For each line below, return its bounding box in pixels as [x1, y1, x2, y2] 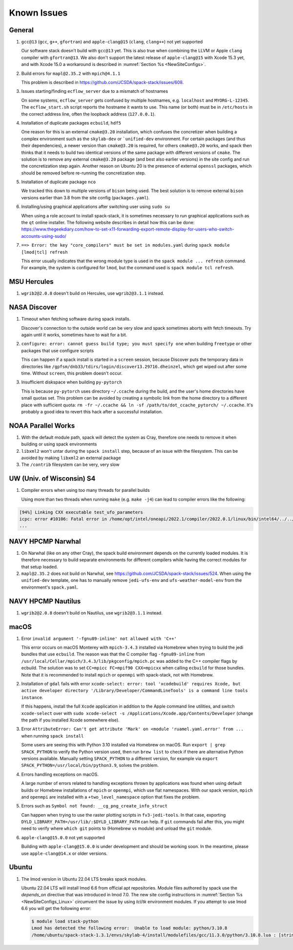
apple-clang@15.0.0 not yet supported [21, 834, 105, 840]
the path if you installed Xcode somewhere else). [21, 717, 120, 723]
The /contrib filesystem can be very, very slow [21, 462, 120, 467]
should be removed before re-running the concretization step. [21, 170, 146, 176]
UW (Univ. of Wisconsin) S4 [9, 474, 96, 483]
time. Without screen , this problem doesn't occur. [21, 370, 123, 376]
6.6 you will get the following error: [21, 906, 91, 911]
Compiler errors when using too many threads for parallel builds [21, 487, 150, 493]
